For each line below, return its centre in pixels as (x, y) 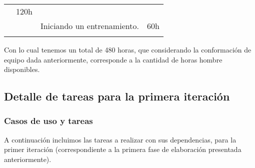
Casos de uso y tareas (48, 121)
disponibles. (22, 69)
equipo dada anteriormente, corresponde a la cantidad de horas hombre (113, 59)
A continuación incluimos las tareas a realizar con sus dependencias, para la (120, 139)
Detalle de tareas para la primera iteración (117, 96)
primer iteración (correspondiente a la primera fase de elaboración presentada (123, 149)
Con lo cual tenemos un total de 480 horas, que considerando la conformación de (128, 49)
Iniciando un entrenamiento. (89, 26)
